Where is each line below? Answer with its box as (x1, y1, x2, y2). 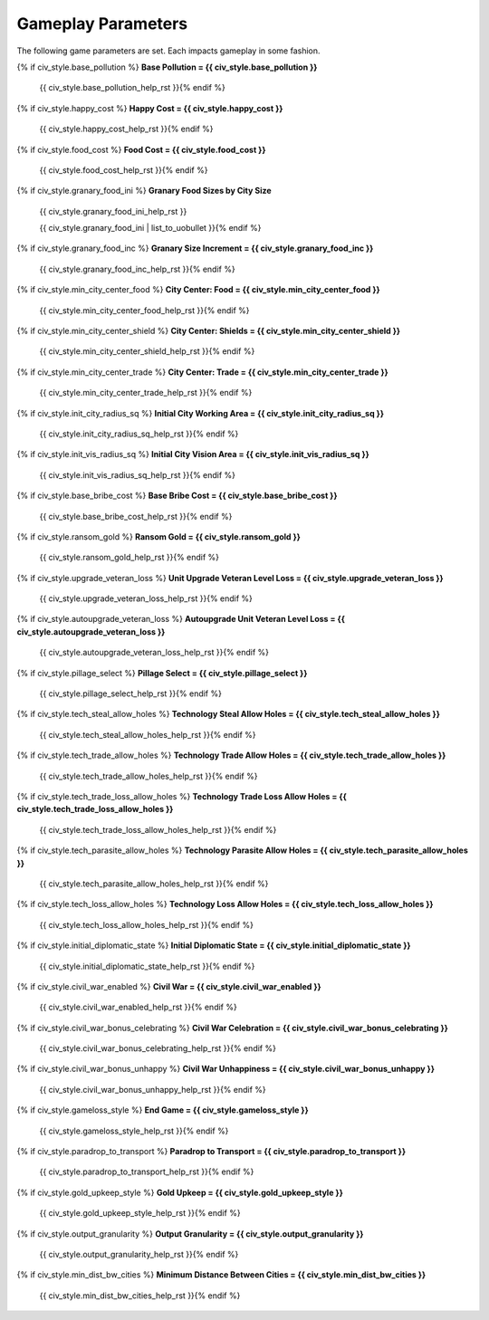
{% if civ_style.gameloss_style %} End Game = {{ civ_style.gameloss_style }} (16, 1105, 309, 1115)
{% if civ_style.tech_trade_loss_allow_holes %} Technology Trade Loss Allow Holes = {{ (16, 791, 348, 801)
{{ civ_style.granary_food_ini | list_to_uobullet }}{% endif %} (39, 223, 262, 234)
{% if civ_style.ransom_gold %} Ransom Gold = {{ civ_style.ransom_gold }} (16, 531, 301, 542)
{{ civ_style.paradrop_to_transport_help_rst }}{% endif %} (39, 1166, 254, 1177)
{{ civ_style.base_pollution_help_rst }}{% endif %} (39, 82, 225, 93)
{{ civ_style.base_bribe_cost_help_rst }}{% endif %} (39, 511, 233, 521)
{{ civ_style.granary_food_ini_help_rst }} (39, 206, 187, 216)
